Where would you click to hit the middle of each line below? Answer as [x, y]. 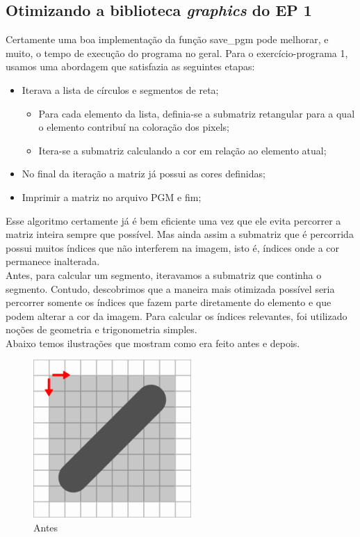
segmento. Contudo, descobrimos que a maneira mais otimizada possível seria [170, 288]
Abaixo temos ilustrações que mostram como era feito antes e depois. [153, 343]
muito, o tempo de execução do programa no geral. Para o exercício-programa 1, [177, 53]
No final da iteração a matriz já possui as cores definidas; [144, 174]
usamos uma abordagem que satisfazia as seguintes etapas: [130, 66]
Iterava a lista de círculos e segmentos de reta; [120, 89]
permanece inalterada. [53, 261]
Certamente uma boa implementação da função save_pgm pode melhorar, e [167, 39]
